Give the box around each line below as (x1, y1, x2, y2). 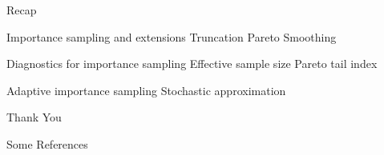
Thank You (6, 109, 62, 125)
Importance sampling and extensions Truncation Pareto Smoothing (6, 28, 337, 45)
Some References (6, 135, 88, 152)
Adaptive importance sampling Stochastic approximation (6, 81, 286, 98)
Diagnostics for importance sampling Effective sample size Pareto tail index (6, 55, 378, 72)
